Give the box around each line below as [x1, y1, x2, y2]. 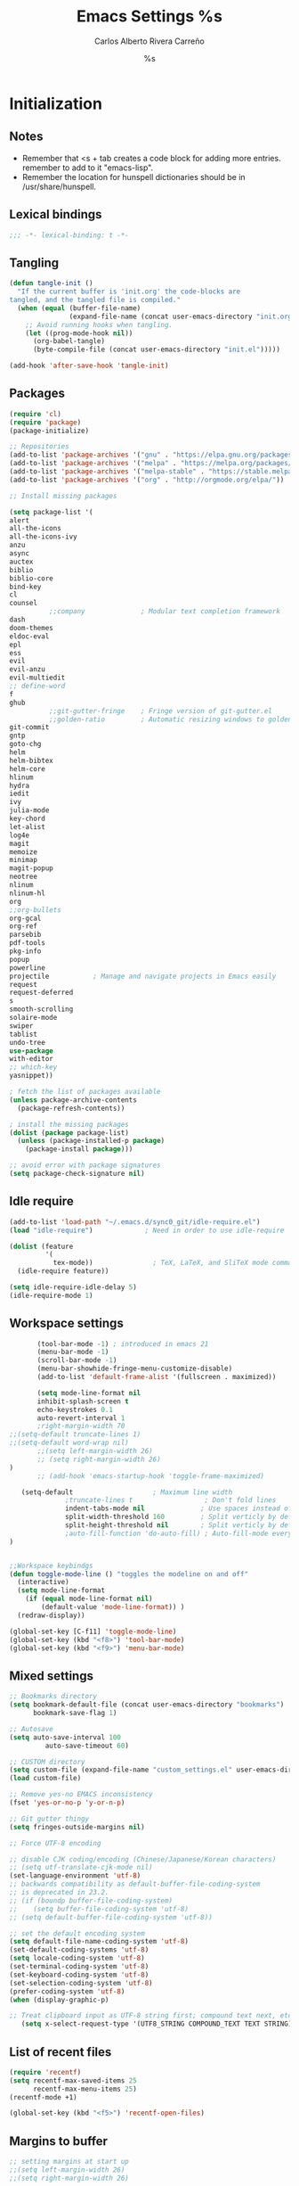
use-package [9, 1046, 53, 1056]
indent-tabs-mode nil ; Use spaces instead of [65, 1504, 293, 1513]
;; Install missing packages [9, 491, 117, 500]
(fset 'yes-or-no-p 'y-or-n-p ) [9, 1798, 125, 1807]
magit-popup [9, 864, 53, 873]
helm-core [9, 764, 46, 773]
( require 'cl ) [9, 409, 62, 418]
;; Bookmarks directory [9, 1692, 98, 1701]
